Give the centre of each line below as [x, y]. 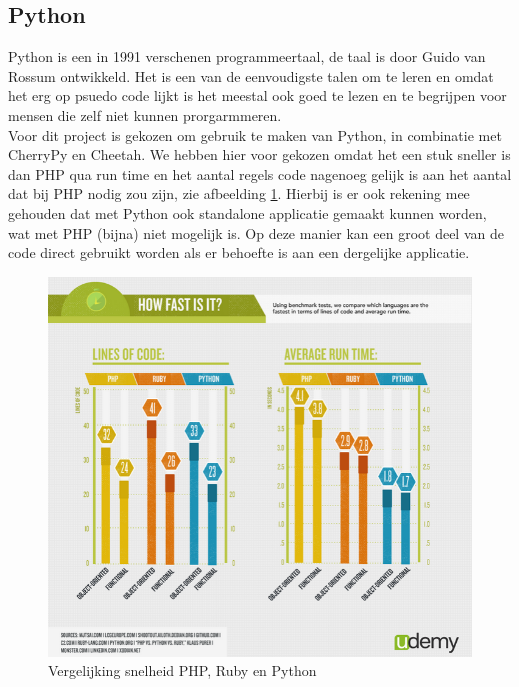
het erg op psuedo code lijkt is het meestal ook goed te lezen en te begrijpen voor [257, 95]
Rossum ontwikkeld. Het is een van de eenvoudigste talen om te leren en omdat [251, 75]
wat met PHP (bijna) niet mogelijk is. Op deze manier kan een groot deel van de [256, 232]
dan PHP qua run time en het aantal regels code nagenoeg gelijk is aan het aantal [260, 173]
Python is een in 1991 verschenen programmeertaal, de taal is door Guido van [247, 56]
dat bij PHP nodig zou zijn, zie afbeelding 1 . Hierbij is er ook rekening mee [239, 193]
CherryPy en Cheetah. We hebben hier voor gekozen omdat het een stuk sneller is [259, 154]
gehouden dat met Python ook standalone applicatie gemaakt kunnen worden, [247, 212]
